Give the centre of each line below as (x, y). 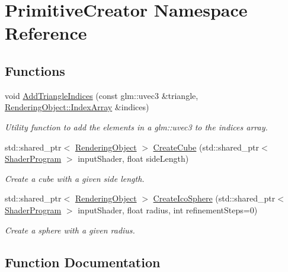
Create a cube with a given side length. (75, 178)
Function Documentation (83, 262)
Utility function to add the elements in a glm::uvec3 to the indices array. (136, 127)
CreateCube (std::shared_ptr (206, 147)
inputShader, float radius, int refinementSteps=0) (168, 209)
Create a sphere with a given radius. (70, 230)
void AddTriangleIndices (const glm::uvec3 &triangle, (102, 95)
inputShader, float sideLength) (133, 159)
